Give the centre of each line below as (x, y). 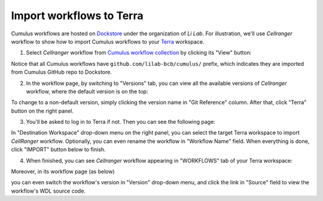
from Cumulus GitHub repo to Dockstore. (61, 72)
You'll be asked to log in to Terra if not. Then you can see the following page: (121, 122)
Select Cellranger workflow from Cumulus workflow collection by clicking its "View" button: (139, 53)
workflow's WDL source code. (48, 191)
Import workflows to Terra (77, 16)
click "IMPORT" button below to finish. (58, 150)
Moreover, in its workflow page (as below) (63, 172)
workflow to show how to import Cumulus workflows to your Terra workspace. (108, 41)
